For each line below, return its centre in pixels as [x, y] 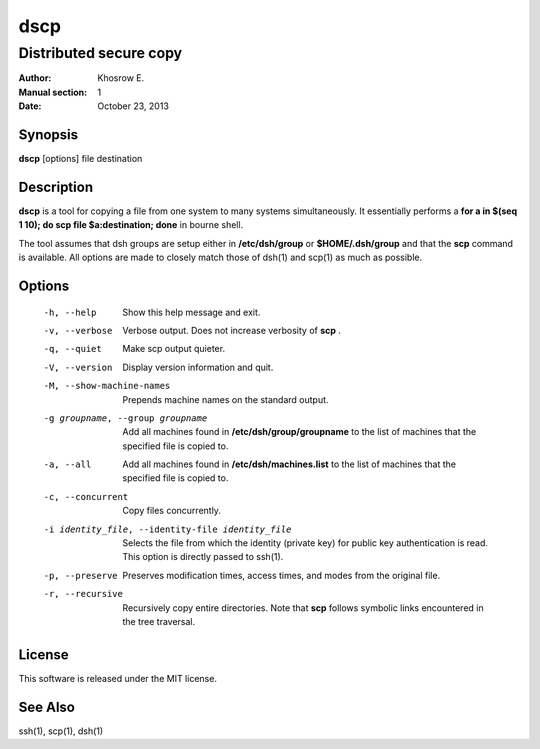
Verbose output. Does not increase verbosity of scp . [232, 330]
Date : [30, 106]
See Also [46, 706]
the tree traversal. [159, 621]
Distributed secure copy [100, 53]
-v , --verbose [78, 330]
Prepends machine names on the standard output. [225, 399]
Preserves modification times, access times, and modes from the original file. [281, 575]
